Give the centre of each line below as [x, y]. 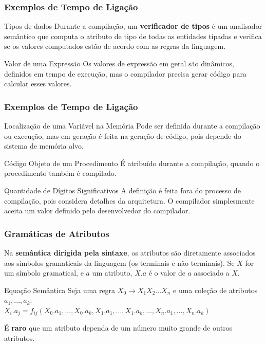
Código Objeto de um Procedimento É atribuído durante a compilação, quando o [132, 163]
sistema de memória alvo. [44, 146]
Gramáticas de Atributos [57, 233]
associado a [212, 273]
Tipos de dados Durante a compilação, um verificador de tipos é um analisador [133, 26]
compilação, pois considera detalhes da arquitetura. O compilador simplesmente [129, 200]
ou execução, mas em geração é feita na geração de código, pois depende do [123, 135]
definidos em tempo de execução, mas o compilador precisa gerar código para [126, 73]
